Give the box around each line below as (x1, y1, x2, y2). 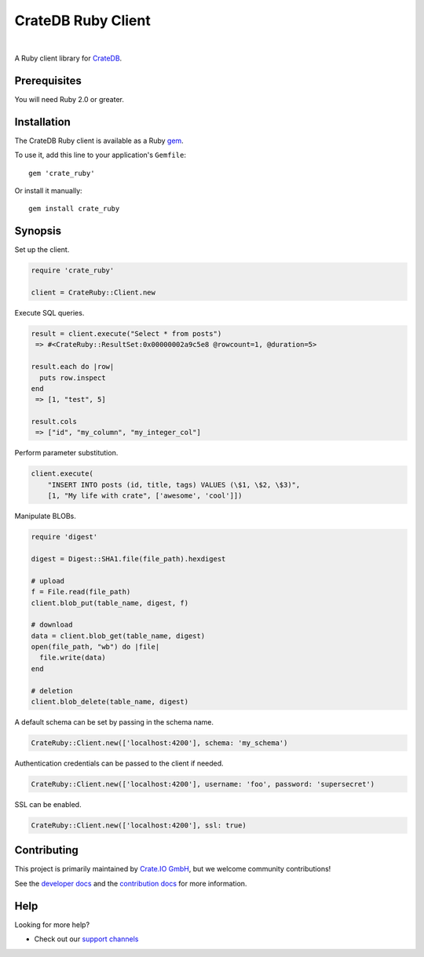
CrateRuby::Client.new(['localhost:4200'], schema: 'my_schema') (31, 739, 288, 747)
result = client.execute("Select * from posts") (31, 329, 222, 338)
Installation (14, 115, 71, 129)
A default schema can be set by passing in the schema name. (14, 718, 214, 727)
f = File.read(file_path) (31, 587, 131, 597)
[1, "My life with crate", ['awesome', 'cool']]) (47, 491, 243, 500)
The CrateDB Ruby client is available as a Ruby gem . (14, 136, 184, 145)
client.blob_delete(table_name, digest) (31, 697, 188, 707)
